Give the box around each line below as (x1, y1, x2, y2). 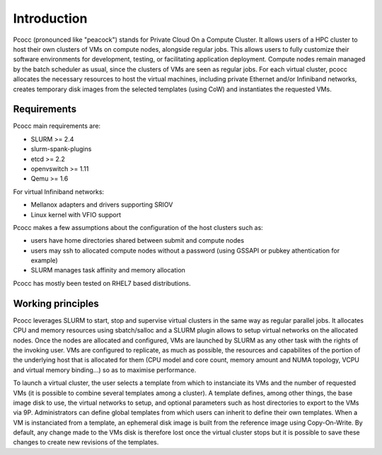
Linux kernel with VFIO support (30, 210, 122, 219)
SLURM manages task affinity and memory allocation (30, 266, 185, 275)
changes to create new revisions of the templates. (13, 438, 159, 447)
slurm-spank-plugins (30, 145, 92, 154)
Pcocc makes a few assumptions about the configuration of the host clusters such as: (13, 223, 263, 231)
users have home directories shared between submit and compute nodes (30, 236, 244, 245)
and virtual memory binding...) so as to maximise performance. (13, 365, 197, 374)
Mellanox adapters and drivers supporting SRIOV (30, 200, 173, 209)
